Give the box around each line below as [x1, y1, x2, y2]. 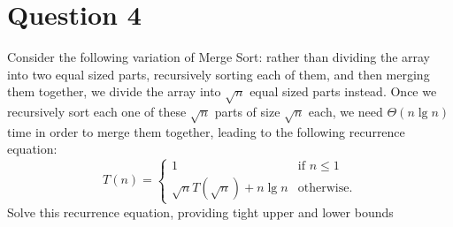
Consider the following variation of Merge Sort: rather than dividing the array [7, 48, 431, 66]
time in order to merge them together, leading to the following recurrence [7, 122, 405, 140]
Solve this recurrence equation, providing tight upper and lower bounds [7, 202, 394, 221]
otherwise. [297, 182, 353, 195]
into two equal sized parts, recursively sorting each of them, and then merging [7, 64, 430, 83]
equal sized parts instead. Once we [250, 82, 437, 101]
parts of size [214, 102, 280, 121]
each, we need [308, 102, 383, 121]
